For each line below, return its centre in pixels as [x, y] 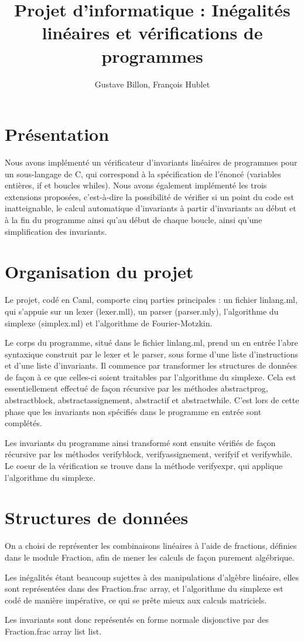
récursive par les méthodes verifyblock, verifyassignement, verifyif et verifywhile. [149, 454]
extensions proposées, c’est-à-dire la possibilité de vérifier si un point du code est [149, 196]
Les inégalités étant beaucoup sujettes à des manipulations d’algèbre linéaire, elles [152, 577]
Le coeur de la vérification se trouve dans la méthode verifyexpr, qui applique [144, 466]
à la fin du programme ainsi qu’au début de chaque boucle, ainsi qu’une [134, 220]
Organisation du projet [99, 271]
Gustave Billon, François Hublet [152, 84]
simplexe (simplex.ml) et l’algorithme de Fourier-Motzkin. [109, 323]
